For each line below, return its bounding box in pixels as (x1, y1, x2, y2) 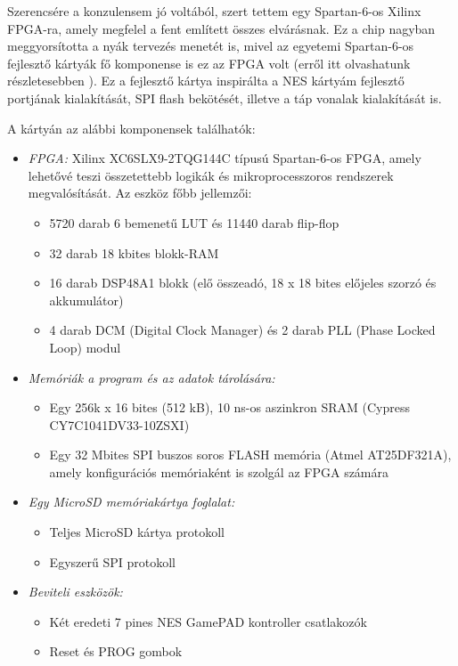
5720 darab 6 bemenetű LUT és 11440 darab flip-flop (49, 213, 339, 231)
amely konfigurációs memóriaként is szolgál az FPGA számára (49, 462, 389, 481)
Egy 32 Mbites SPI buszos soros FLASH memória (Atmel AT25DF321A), (49, 445, 452, 464)
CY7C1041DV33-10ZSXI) (49, 415, 190, 434)
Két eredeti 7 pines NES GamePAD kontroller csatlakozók (49, 612, 367, 630)
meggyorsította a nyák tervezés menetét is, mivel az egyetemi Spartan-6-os (7, 37, 414, 55)
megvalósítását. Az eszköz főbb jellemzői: (28, 183, 252, 202)
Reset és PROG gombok (49, 642, 183, 661)
